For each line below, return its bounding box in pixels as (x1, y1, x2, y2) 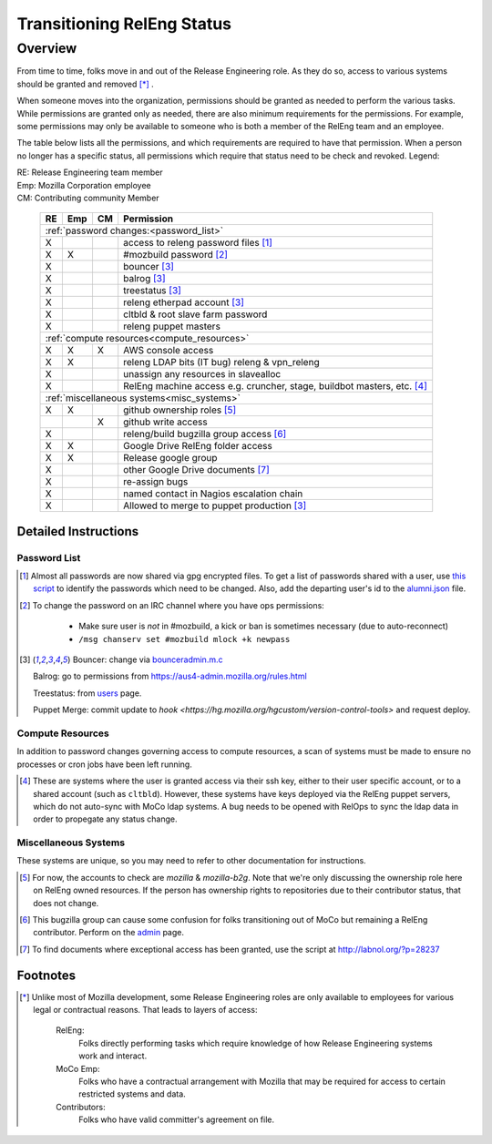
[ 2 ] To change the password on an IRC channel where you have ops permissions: (19, 599, 325, 610)
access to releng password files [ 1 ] (123, 237, 273, 250)
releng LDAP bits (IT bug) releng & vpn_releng (123, 356, 320, 369)
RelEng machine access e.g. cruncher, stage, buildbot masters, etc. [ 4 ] (123, 380, 427, 393)
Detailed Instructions (16, 524, 139, 539)
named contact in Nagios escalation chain (123, 487, 303, 500)
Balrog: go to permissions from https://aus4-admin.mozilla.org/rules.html (33, 670, 307, 682)
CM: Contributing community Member (16, 192, 159, 203)
